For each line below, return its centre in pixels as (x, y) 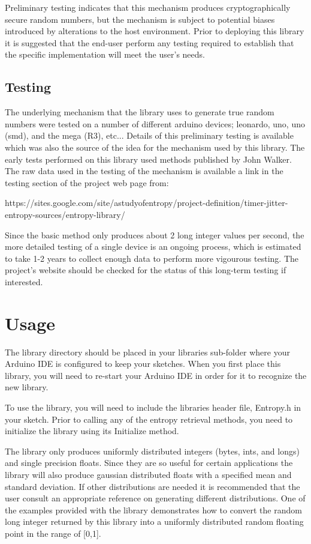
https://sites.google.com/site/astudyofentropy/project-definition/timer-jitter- (147, 203)
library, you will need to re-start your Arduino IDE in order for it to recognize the (156, 375)
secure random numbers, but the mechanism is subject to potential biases (140, 19)
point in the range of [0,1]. (53, 533)
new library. (27, 387)
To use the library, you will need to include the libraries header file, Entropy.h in (153, 407)
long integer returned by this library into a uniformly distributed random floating (154, 521)
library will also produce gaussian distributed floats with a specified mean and (148, 474)
